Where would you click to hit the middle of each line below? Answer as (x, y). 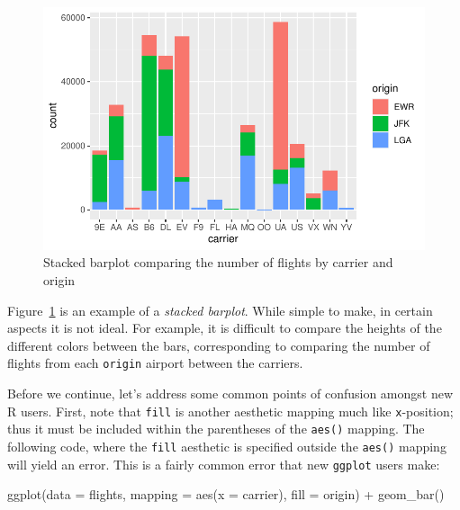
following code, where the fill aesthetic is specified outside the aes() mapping (227, 446)
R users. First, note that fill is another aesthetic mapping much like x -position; (230, 411)
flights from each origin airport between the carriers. (155, 363)
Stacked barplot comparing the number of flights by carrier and (218, 262)
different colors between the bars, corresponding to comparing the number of (219, 345)
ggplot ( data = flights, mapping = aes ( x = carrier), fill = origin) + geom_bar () (226, 494)
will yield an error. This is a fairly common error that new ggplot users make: (224, 464)
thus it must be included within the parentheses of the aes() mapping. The (216, 429)
